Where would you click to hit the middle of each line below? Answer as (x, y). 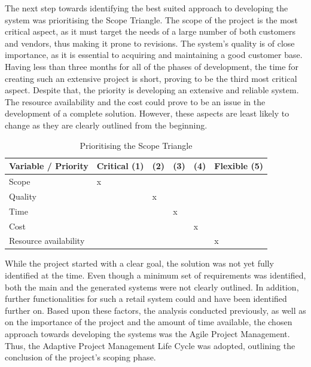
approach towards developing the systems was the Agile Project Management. (147, 334)
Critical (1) (120, 166)
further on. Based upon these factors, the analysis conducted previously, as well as (155, 310)
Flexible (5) (239, 166)
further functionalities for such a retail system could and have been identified (146, 299)
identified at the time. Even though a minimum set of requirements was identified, (155, 275)
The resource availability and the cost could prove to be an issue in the (135, 101)
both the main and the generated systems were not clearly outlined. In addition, (152, 287)
